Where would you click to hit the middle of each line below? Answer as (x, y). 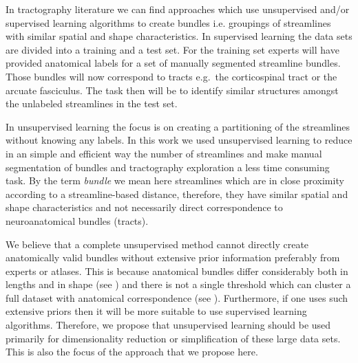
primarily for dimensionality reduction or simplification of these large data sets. (173, 338)
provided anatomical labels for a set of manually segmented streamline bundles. (173, 63)
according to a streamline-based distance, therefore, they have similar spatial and (177, 194)
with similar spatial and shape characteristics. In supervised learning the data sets (179, 36)
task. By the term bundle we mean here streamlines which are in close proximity (175, 180)
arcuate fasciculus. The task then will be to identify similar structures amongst (172, 90)
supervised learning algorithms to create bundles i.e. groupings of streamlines (168, 22)
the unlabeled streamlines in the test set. (92, 103)
